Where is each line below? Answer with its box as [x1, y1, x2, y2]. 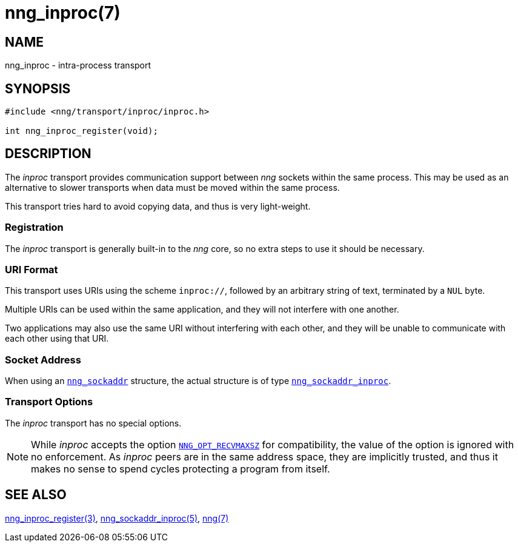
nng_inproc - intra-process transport [5, 60, 151, 71]
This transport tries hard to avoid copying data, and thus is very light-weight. [5, 201, 311, 211]
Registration [5, 221, 64, 234]
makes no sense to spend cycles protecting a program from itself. [31, 462, 330, 475]
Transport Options [5, 396, 93, 408]
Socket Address [5, 353, 81, 366]
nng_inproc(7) [5, 2, 121, 23]
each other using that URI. [5, 333, 109, 344]
